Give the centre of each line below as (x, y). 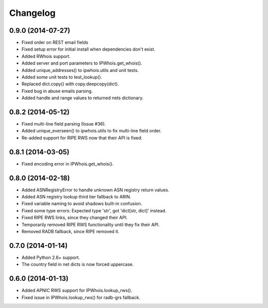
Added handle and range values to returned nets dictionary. (83, 98)
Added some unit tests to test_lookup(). (62, 77)
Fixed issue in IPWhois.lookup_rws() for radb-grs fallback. (81, 297)
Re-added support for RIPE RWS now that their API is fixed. (82, 138)
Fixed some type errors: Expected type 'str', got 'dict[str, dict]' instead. (94, 210)
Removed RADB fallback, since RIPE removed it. (70, 232)
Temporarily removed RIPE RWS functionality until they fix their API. (91, 224)
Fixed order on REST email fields (55, 43)
